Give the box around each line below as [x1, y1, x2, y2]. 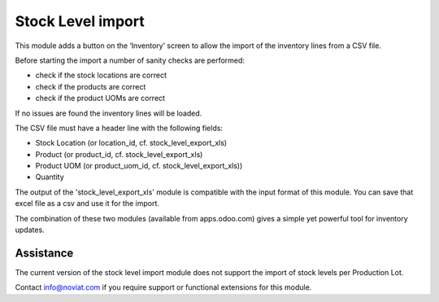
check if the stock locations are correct [35, 70, 167, 81]
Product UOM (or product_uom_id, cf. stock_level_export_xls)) [35, 161, 243, 171]
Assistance [15, 246, 74, 260]
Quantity [35, 172, 64, 182]
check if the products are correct [35, 81, 146, 91]
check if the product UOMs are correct [35, 94, 166, 103]
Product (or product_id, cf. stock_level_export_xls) [35, 149, 203, 159]
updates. [15, 225, 45, 235]
